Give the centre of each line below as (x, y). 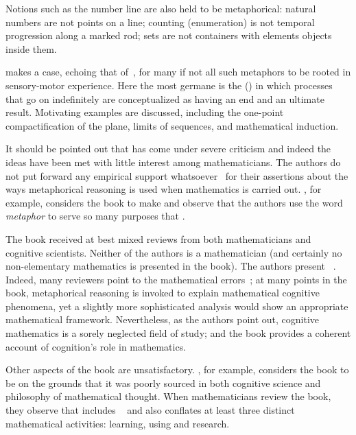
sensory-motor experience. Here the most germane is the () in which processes (169, 85)
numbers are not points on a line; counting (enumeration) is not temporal (160, 22)
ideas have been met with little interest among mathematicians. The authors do (173, 162)
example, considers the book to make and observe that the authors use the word (174, 202)
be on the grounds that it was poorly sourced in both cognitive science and (163, 383)
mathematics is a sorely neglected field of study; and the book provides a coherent (178, 333)
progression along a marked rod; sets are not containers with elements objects (169, 35)
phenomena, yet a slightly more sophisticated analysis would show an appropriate (177, 306)
